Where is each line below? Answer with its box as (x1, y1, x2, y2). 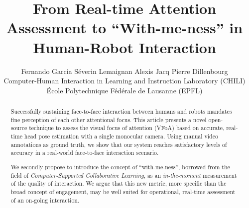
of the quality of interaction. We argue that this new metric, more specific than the (10, 179, 227, 188)
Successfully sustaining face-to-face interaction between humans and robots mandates (10, 107, 232, 116)
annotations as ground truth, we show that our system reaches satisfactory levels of (10, 140, 227, 148)
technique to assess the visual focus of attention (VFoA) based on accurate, (29, 124, 225, 132)
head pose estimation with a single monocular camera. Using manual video (24, 132, 218, 140)
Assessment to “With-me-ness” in (6, 17, 243, 38)
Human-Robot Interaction (33, 37, 216, 57)
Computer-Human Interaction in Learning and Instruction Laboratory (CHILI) (3, 75, 246, 86)
